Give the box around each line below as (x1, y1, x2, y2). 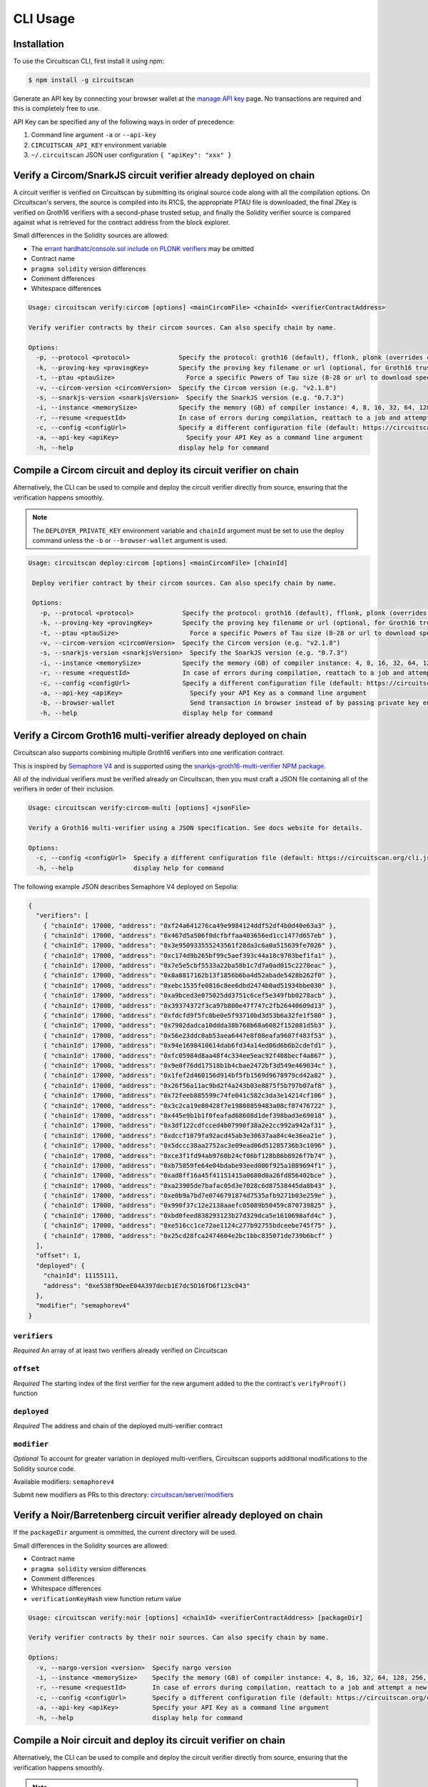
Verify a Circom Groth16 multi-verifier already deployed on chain (13, 730, 307, 742)
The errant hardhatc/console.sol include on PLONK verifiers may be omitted (31, 244, 255, 253)
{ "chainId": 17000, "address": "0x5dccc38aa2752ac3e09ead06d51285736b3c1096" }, (43, 1142, 337, 1150)
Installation (13, 38, 64, 50)
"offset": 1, (36, 1252, 81, 1259)
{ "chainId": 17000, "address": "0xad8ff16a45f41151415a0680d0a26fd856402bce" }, (43, 1172, 337, 1179)
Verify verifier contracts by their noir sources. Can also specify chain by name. (28, 1633, 330, 1642)
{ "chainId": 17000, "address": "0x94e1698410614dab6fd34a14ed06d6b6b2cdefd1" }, (43, 1041, 337, 1050)
